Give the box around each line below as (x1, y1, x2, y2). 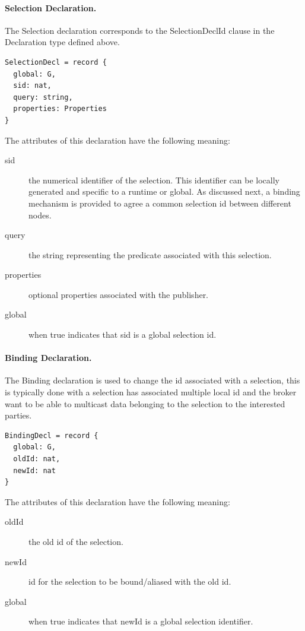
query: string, (13, 93, 73, 102)
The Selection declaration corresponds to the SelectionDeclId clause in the (5, 24, 275, 36)
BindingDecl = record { (5, 431, 99, 440)
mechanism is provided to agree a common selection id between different (28, 196, 291, 209)
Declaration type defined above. (5, 36, 120, 48)
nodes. (28, 208, 52, 221)
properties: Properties (13, 104, 107, 113)
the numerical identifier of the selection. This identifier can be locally (28, 173, 279, 186)
